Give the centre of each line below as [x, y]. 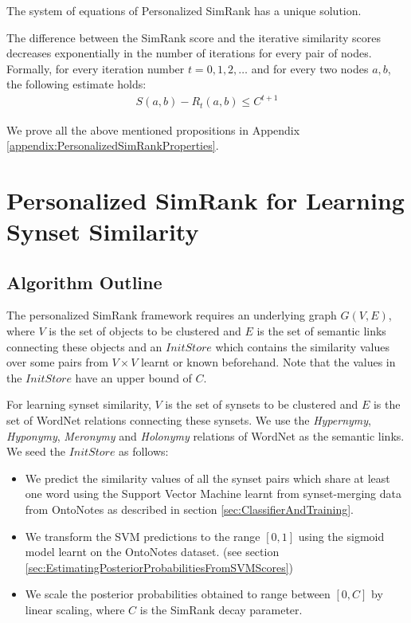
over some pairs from [57, 362]
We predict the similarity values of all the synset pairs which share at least [207, 478]
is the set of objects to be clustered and [145, 331]
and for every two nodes [310, 68]
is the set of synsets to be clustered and [262, 404]
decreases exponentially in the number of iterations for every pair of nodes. [189, 53]
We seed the [36, 451]
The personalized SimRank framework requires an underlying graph [172, 315]
